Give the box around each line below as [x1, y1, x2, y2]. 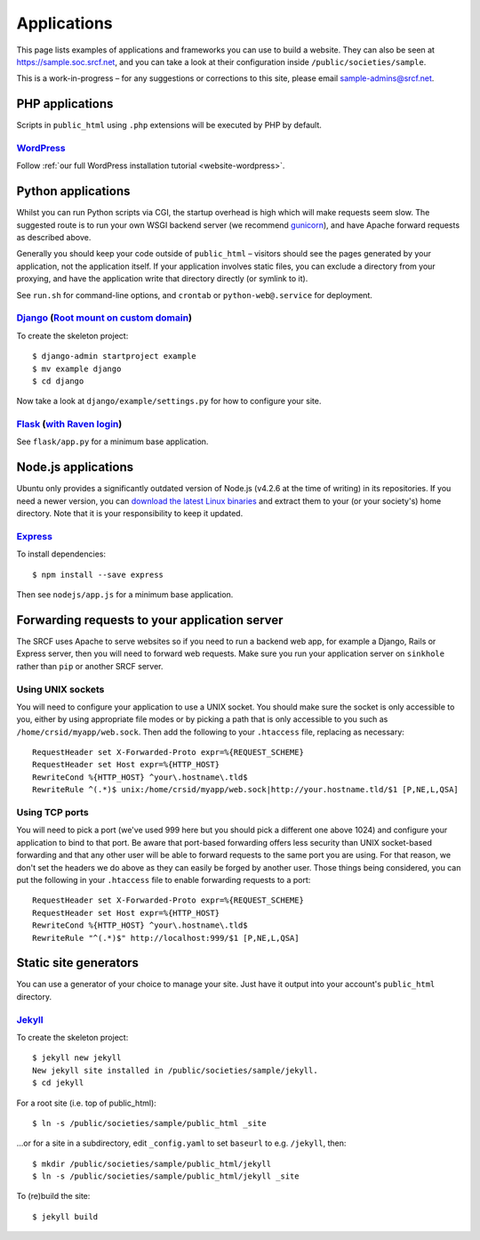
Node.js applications [16, 459, 133, 475]
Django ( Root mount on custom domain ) [16, 312, 193, 324]
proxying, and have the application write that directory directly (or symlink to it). [16, 273, 308, 284]
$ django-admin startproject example [32, 352, 197, 361]
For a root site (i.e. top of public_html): [16, 1098, 157, 1108]
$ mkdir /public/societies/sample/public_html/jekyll [32, 1158, 271, 1169]
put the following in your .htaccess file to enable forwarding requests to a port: [16, 874, 311, 885]
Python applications [16, 183, 131, 199]
